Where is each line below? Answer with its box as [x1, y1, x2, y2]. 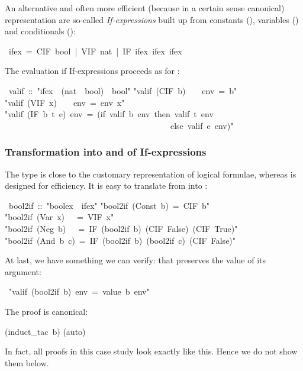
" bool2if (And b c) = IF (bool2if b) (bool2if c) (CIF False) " [5, 234, 236, 246]
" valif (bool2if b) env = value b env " [9, 285, 150, 298]
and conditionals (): [5, 25, 76, 37]
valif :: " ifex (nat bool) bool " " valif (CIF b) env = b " [8, 84, 237, 96]
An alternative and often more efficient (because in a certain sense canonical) [5, 2, 285, 14]
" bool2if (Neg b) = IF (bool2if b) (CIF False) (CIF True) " [5, 222, 238, 234]
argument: [5, 265, 41, 278]
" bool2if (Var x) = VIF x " [5, 211, 114, 223]
